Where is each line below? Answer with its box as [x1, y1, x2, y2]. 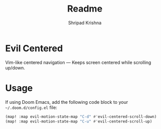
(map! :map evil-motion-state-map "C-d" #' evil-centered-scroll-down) [5, 114, 157, 119]
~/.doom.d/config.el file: [5, 104, 58, 110]
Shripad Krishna [68, 20, 102, 26]
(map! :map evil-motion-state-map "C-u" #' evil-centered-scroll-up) [5, 119, 152, 124]
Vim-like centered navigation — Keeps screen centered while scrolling [5, 59, 151, 66]
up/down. [5, 64, 25, 71]
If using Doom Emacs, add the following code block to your [5, 99, 128, 105]
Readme [67, 3, 102, 15]
